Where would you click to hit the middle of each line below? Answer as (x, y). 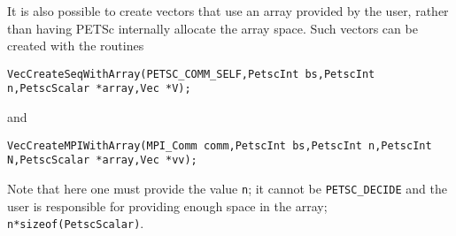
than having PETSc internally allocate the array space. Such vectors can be (213, 28)
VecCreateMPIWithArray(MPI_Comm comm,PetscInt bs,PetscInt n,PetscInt (220, 145)
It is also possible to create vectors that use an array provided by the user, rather (228, 11)
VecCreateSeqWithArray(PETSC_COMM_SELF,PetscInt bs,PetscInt (191, 74)
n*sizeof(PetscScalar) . (76, 223)
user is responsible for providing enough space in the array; (167, 206)
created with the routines (76, 46)
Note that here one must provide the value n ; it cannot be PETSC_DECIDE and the (227, 188)
